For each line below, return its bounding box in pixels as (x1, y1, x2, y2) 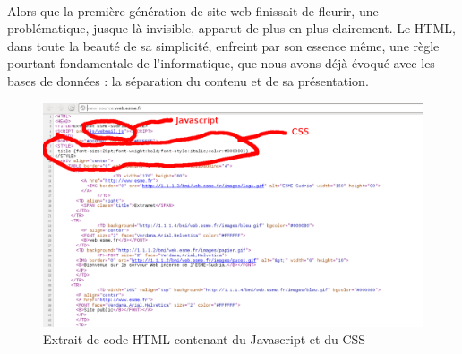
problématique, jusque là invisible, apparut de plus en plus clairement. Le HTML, (7, 19, 456, 38)
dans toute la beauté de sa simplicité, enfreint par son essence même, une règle (7, 36, 440, 55)
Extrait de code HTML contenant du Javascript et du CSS (43, 330, 366, 349)
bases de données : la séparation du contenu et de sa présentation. (7, 71, 369, 90)
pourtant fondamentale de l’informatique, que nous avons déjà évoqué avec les (7, 54, 435, 73)
